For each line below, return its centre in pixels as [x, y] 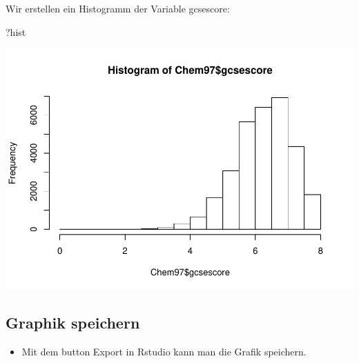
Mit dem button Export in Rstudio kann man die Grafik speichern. [164, 351]
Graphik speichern [73, 323]
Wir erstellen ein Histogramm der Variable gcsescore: [118, 8]
